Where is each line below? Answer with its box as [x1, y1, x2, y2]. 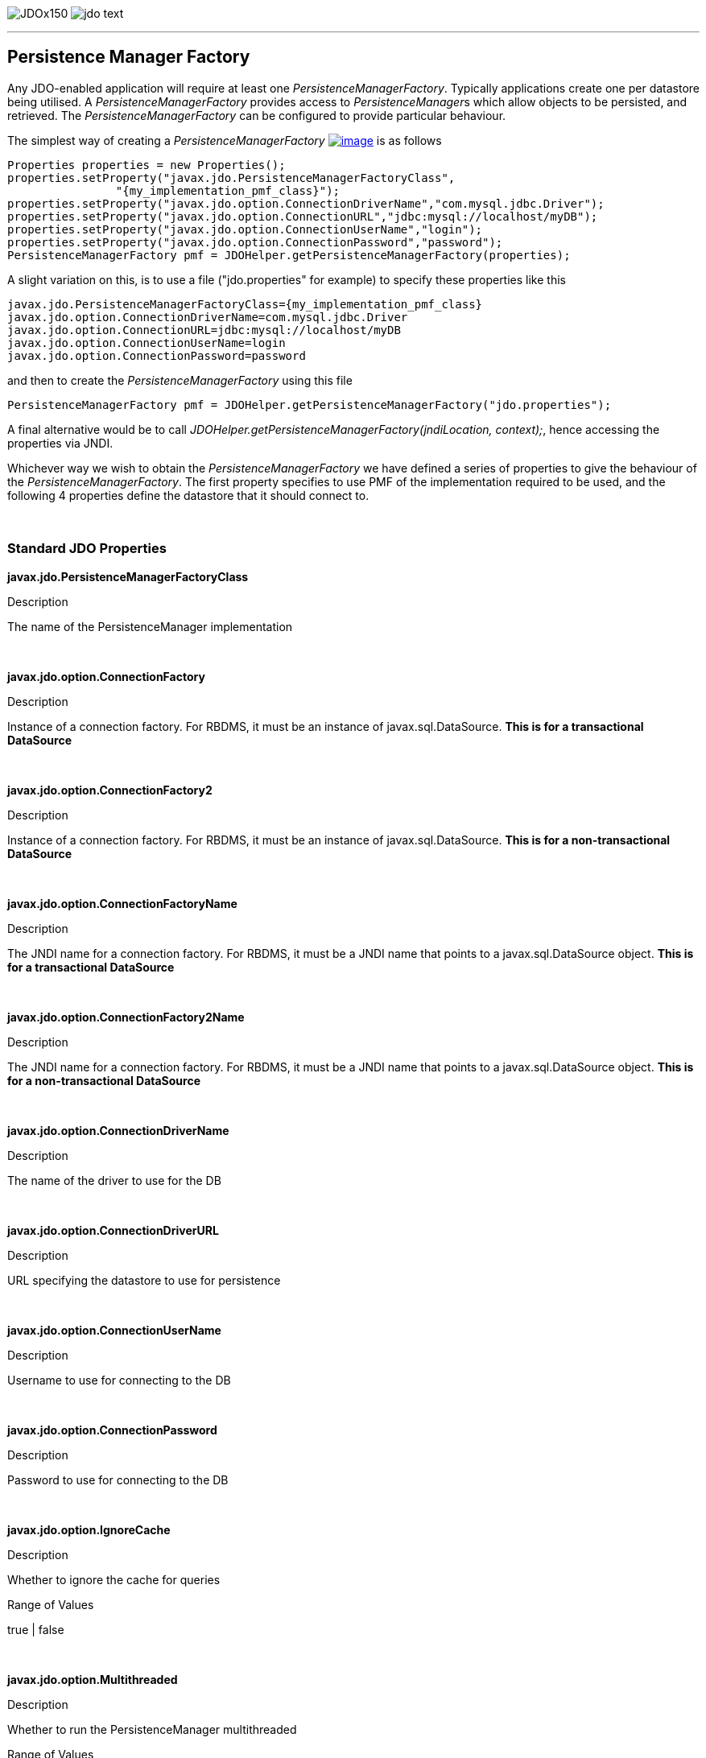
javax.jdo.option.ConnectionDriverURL [7, 1223, 219, 1237]
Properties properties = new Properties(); [7, 158, 286, 171]
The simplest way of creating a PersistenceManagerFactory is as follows [7, 133, 442, 147]
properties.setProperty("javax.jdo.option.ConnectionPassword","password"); [7, 235, 503, 249]
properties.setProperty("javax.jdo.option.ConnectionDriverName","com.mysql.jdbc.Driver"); [7, 196, 605, 210]
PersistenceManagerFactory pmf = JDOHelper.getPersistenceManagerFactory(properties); [7, 248, 571, 262]
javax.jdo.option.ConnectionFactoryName [7, 896, 237, 910]
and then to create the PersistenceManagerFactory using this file [7, 373, 353, 387]
